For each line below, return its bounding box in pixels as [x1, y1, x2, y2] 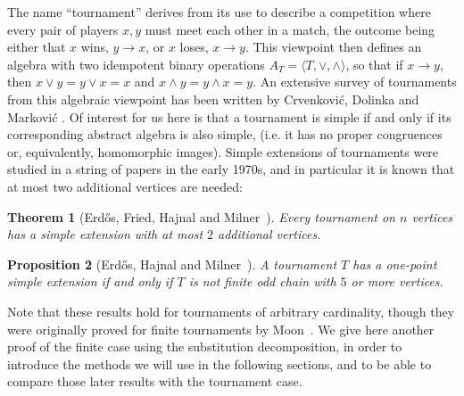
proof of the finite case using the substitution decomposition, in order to [7, 337, 402, 356]
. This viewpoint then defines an [244, 37, 422, 56]
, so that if [345, 54, 403, 73]
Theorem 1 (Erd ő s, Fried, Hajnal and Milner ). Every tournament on [7, 207, 395, 226]
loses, [179, 37, 209, 56]
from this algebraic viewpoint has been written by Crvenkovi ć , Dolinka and [7, 89, 419, 108]
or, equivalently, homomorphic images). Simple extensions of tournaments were [7, 142, 439, 161]
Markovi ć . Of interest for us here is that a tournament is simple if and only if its [7, 107, 452, 126]
